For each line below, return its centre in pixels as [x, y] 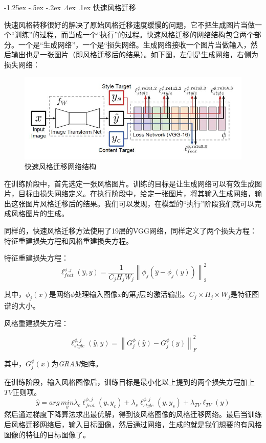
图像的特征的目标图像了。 [47, 434]
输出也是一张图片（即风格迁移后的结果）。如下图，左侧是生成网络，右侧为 [135, 54]
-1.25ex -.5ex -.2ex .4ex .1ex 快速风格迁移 [70, 7]
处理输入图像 [96, 294]
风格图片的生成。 [40, 213]
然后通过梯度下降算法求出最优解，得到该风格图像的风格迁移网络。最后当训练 [133, 414]
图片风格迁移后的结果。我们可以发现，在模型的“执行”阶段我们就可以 [140, 203]
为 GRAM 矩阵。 [77, 363]
